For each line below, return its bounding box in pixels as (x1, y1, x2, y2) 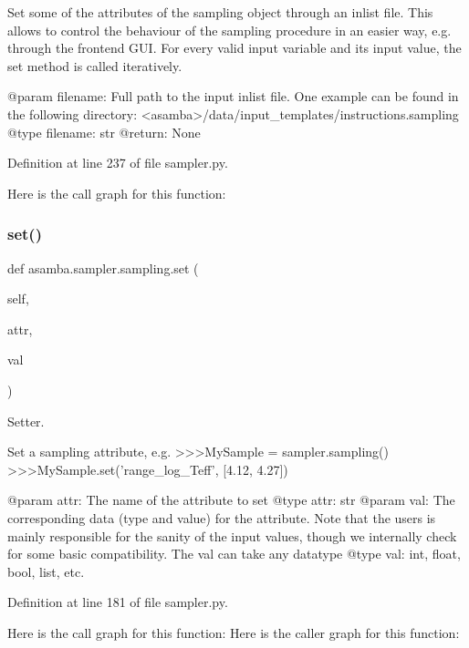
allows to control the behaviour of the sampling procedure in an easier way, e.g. (7, 20, 452, 39)
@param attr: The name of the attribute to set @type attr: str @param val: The (7, 490, 455, 509)
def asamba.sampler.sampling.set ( (7, 258, 199, 277)
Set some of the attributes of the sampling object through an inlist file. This (7, 3, 433, 21)
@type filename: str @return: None (7, 122, 201, 141)
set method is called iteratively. (7, 56, 182, 75)
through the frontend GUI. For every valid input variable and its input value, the (7, 38, 462, 57)
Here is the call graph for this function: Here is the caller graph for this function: (7, 622, 460, 642)
